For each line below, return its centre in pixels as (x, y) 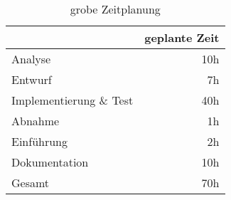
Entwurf (32, 79)
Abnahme (36, 121)
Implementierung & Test (72, 100)
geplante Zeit (182, 37)
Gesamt (31, 183)
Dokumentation (50, 162)
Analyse (31, 59)
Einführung (39, 141)
